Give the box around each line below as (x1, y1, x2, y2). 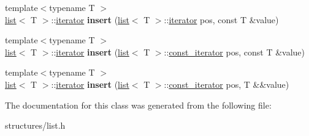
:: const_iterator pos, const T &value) (164, 45, 305, 58)
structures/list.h (5, 119, 66, 132)
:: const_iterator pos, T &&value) (164, 77, 289, 90)
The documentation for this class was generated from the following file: (5, 98, 272, 111)
